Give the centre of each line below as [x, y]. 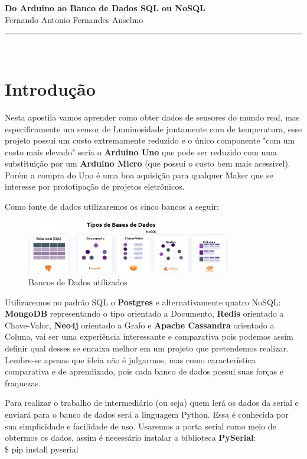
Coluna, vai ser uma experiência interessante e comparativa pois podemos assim [149, 336]
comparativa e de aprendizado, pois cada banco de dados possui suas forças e [144, 371]
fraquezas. [23, 382]
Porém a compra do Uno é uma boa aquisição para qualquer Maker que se [139, 175]
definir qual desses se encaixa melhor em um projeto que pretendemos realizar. [147, 348]
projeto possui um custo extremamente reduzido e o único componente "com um [150, 140]
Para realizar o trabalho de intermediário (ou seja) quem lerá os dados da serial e [152, 403]
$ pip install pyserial [42, 449]
